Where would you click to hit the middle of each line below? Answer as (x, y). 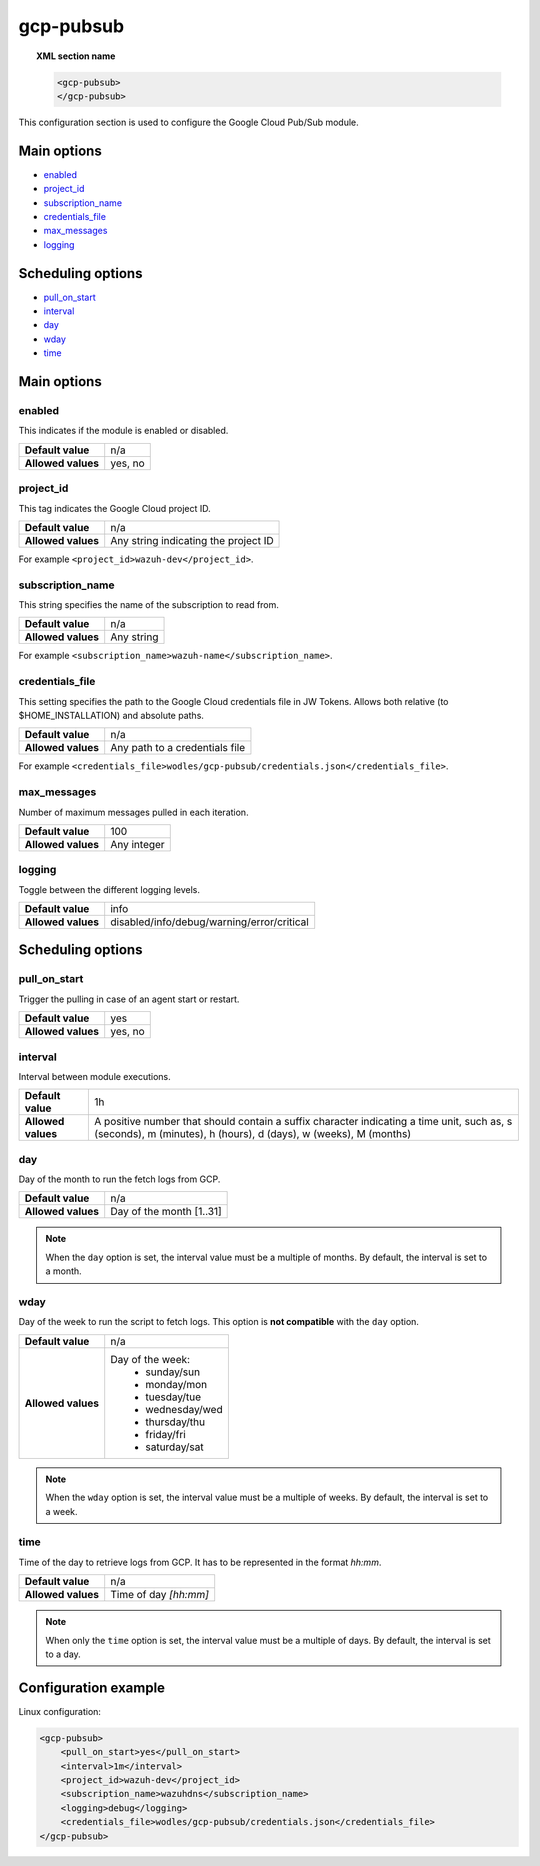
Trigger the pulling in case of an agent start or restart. (129, 999)
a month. (63, 1271)
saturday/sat (174, 1447)
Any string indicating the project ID (192, 540)
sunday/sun (172, 1372)
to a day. (63, 1654)
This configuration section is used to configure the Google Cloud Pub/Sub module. (188, 122)
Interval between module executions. (95, 1076)
